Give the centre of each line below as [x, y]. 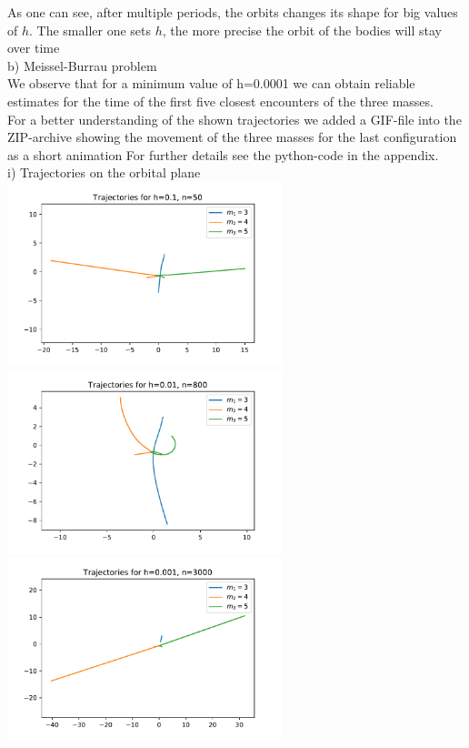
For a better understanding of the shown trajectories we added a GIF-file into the [234, 119]
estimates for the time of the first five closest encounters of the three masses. [220, 101]
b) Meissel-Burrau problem [82, 65]
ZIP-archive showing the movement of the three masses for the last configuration [232, 137]
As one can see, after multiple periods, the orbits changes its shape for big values [233, 12]
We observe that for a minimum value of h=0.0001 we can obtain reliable [211, 83]
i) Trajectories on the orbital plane [104, 172]
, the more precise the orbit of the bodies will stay [302, 30]
